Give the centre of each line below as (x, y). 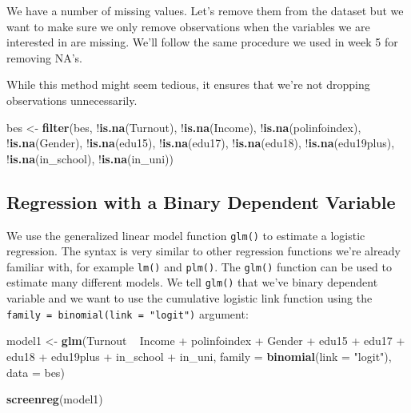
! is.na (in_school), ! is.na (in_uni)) (90, 158)
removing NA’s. (45, 57)
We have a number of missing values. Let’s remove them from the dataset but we (205, 10)
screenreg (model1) (55, 399)
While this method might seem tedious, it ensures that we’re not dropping (188, 84)
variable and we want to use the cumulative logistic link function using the (190, 298)
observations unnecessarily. (72, 100)
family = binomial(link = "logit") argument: (128, 313)
